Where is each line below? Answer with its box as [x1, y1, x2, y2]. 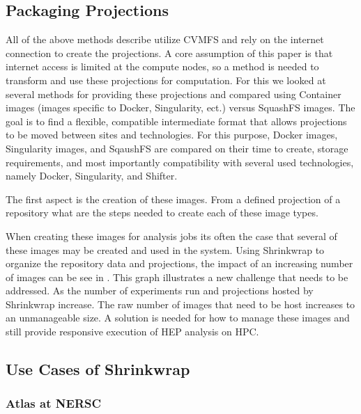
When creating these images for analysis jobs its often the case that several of [6, 228, 337, 243]
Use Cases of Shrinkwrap [6, 358, 190, 380]
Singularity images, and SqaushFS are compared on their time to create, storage [6, 141, 348, 155]
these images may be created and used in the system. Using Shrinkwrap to [6, 242, 325, 257]
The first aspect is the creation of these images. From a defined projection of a [6, 191, 341, 206]
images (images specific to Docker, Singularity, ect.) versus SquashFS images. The [6, 100, 355, 115]
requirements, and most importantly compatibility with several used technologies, [6, 154, 354, 169]
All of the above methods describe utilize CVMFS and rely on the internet [6, 32, 324, 47]
